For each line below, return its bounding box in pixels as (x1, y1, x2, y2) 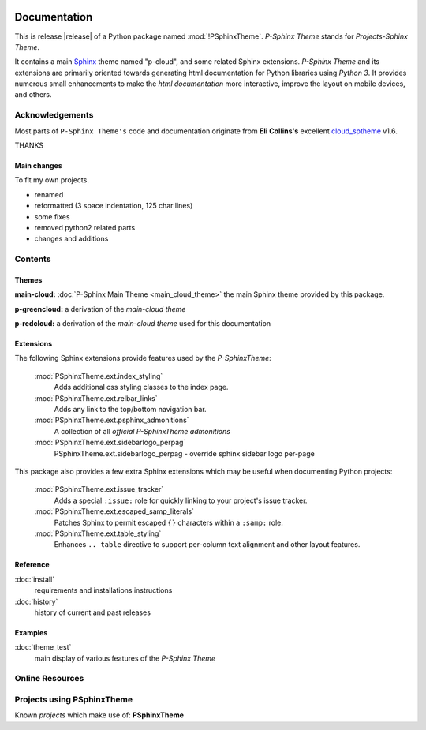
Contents (14, 253, 51, 264)
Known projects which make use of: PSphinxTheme (14, 710, 185, 720)
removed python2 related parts (34, 223, 136, 232)
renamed (34, 189, 64, 199)
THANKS (14, 140, 43, 150)
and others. (14, 90, 52, 99)
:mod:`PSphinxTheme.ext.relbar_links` (34, 393, 158, 402)
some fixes (34, 212, 70, 221)
